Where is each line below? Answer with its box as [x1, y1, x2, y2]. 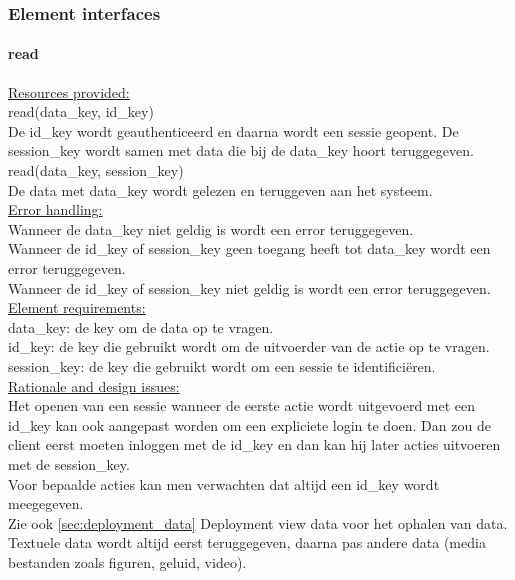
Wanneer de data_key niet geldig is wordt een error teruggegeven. [8, 218, 414, 239]
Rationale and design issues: [8, 375, 180, 396]
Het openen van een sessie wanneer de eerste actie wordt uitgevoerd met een [8, 395, 476, 416]
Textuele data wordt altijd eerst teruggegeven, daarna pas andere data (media [8, 532, 486, 553]
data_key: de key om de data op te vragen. [8, 316, 274, 337]
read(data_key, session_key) [8, 160, 184, 181]
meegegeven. [8, 493, 84, 514]
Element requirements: [8, 297, 146, 318]
